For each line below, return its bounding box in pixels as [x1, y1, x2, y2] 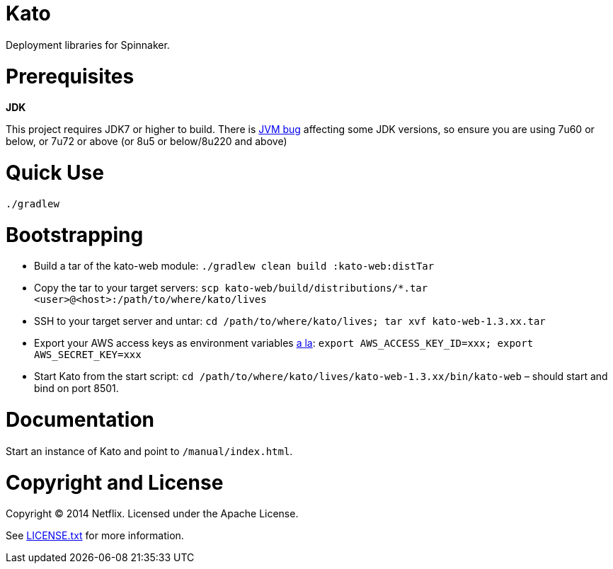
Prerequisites [6, 64, 134, 88]
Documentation [6, 408, 155, 432]
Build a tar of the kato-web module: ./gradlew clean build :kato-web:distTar [34, 260, 435, 272]
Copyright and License [6, 470, 224, 495]
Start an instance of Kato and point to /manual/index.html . [6, 444, 293, 457]
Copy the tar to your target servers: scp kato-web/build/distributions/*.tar [34, 282, 428, 294]
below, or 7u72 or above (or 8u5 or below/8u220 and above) [6, 135, 287, 148]
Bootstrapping [6, 222, 144, 247]
